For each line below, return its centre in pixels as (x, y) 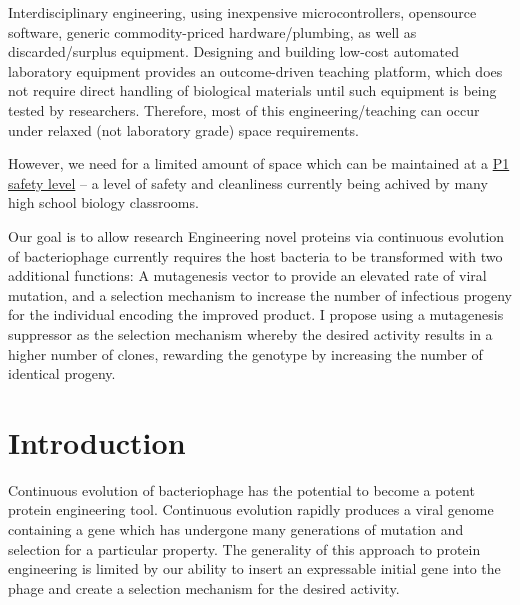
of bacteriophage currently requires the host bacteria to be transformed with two (255, 255)
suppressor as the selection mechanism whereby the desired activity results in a (250, 333)
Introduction (97, 441)
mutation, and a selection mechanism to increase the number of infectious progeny (260, 294)
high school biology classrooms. (103, 202)
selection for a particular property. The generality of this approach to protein (244, 548)
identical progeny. (62, 373)
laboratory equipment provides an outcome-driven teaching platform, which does (255, 70)
